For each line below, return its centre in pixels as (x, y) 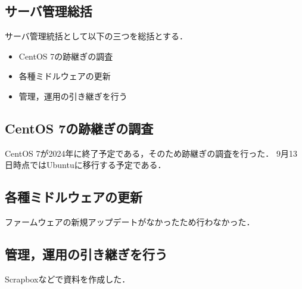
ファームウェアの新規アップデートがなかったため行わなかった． (130, 222)
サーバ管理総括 (49, 11)
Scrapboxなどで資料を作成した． (68, 279)
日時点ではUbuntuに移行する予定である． (85, 165)
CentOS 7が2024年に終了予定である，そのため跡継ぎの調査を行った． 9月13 (151, 153)
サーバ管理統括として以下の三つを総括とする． (96, 36)
